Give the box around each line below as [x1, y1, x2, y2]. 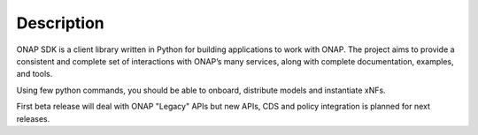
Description [16, 13, 105, 33]
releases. [16, 113, 50, 124]
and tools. [16, 69, 53, 79]
